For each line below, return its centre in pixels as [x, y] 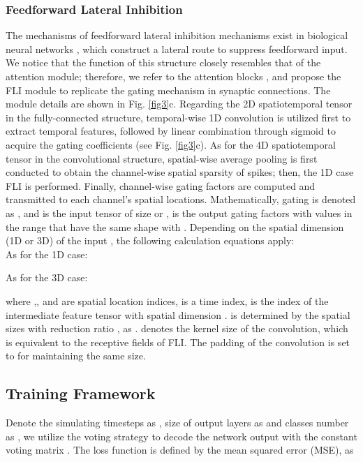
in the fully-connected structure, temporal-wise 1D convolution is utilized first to [178, 117]
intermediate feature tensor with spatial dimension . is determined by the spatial [178, 314]
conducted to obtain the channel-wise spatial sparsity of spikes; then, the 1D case [180, 172]
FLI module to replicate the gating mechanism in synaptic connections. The [168, 90]
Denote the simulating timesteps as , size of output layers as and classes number [177, 423]
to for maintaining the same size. [76, 356]
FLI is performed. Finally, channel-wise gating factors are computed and [161, 185]
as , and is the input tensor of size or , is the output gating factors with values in [179, 213]
